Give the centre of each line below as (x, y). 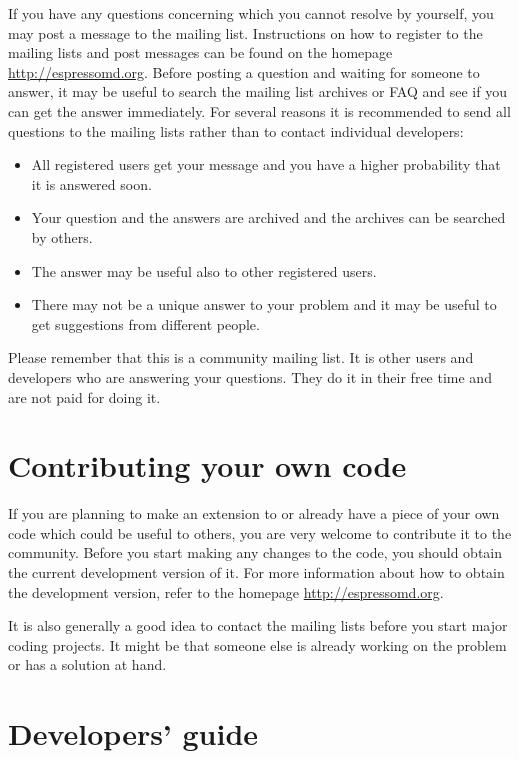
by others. (62, 236)
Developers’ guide (133, 733)
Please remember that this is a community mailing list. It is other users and (241, 357)
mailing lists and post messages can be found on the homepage (200, 52)
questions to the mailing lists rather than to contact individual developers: (236, 130)
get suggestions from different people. (145, 323)
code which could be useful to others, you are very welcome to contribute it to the (260, 532)
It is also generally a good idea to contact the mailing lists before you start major (258, 625)
